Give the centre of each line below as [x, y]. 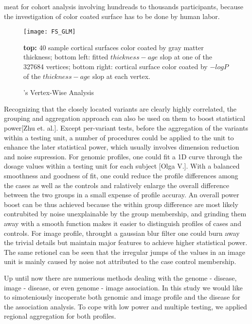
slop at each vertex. [121, 76]
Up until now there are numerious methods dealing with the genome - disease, [120, 277]
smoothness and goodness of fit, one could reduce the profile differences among [121, 175]
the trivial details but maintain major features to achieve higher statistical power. [126, 242]
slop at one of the [186, 57]
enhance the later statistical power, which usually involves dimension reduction [122, 147]
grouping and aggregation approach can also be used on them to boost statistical [125, 118]
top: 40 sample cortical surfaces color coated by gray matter [114, 47]
